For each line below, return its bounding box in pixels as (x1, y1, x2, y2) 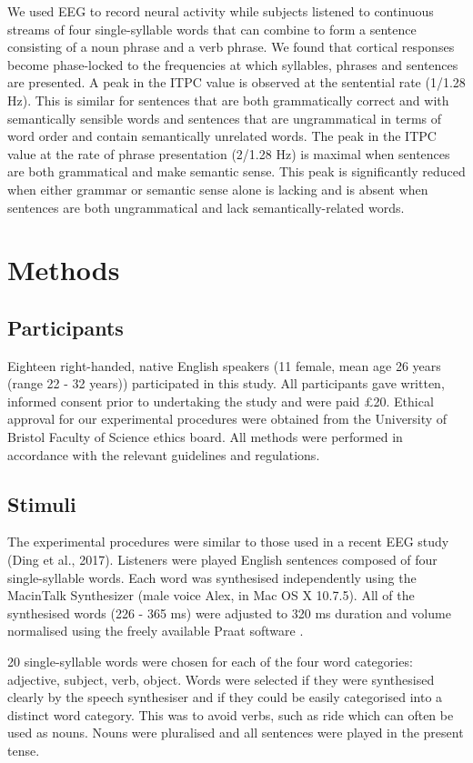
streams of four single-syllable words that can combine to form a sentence (7, 19, 417, 38)
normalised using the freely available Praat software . (7, 621, 304, 640)
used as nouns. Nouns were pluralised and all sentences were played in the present (7, 723, 464, 742)
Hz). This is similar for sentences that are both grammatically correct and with (7, 90, 449, 109)
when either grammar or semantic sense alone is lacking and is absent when (7, 179, 428, 198)
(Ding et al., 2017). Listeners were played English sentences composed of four (7, 550, 438, 569)
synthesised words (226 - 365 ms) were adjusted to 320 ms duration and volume (7, 603, 451, 622)
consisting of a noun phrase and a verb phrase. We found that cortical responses (7, 37, 455, 56)
